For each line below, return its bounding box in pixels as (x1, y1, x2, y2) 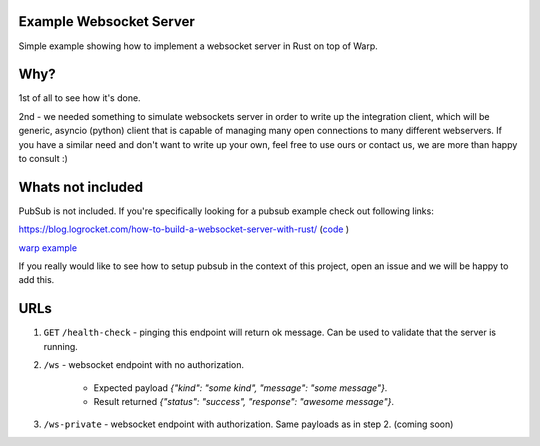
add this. (18, 274, 55, 286)
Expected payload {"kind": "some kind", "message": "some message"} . (93, 381, 388, 394)
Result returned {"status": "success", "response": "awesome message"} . (93, 395, 395, 407)
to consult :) (18, 152, 69, 164)
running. (43, 340, 79, 352)
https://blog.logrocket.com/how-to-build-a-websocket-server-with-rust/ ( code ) (18, 223, 350, 235)
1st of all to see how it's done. (18, 92, 141, 104)
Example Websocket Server (18, 13, 195, 30)
